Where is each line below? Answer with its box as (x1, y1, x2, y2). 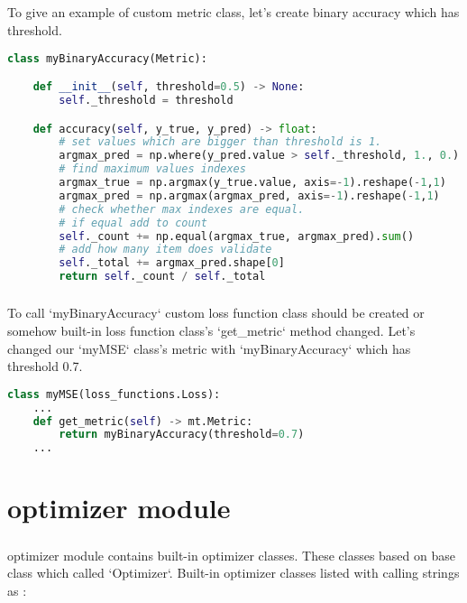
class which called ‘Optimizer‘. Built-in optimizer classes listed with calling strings (7, 563, 460, 582)
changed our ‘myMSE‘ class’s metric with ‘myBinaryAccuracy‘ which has (7, 339, 411, 357)
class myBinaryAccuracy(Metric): (7, 51, 207, 65)
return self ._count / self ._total (59, 270, 266, 283)
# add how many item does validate (59, 243, 272, 256)
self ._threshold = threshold (59, 93, 233, 107)
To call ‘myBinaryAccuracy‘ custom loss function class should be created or (7, 303, 425, 322)
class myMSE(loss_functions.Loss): (7, 387, 221, 401)
